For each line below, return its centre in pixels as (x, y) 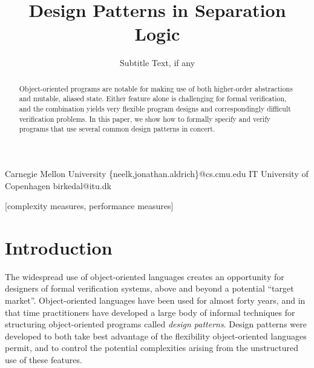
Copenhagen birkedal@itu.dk (58, 185)
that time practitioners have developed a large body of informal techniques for (150, 312)
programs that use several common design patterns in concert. (117, 129)
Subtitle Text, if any (157, 63)
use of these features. (44, 360)
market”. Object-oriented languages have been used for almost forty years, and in (155, 300)
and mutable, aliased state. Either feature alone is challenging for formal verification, (153, 99)
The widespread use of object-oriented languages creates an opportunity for (145, 276)
